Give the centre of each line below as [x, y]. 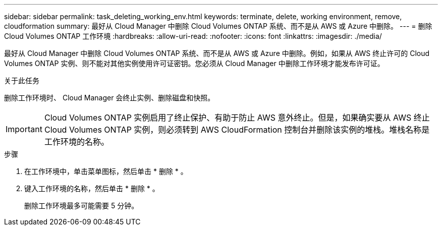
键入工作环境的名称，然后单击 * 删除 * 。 [92, 188]
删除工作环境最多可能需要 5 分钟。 [81, 206]
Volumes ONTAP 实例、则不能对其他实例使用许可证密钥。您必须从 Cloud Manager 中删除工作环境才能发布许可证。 [194, 63]
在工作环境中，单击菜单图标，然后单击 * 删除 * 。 [106, 171]
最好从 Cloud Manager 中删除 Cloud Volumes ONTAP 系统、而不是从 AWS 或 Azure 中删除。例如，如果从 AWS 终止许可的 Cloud [217, 53]
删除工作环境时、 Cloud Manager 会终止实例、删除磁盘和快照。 [109, 98]
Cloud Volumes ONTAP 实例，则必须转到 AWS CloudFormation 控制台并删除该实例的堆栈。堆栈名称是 [237, 130]
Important [24, 129]
